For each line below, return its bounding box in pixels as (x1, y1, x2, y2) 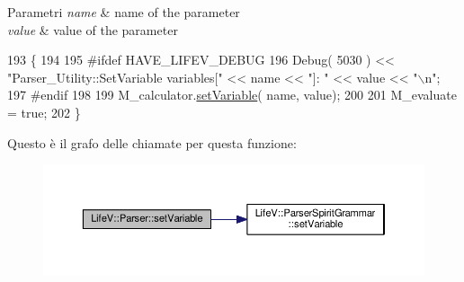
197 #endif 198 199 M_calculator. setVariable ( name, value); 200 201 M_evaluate (7, 85, 457, 104)
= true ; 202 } (7, 102, 81, 121)
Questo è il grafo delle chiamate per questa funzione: (7, 133, 297, 152)
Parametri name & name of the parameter (7, 3, 240, 21)
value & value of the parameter (7, 20, 178, 39)
